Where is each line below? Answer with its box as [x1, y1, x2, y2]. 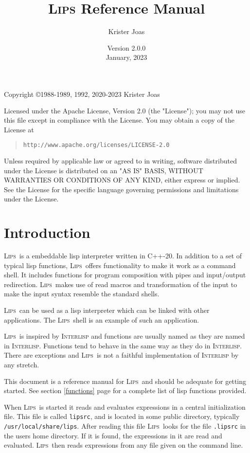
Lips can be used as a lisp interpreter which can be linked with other [4, 305, 210, 315]
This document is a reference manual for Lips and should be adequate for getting [4, 376, 247, 386]
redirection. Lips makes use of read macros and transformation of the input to [4, 279, 237, 289]
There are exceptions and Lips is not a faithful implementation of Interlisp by [4, 350, 239, 360]
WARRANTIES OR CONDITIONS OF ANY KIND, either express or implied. [4, 175, 240, 185]
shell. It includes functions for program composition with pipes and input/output [4, 270, 246, 280]
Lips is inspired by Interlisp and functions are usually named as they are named [4, 331, 245, 341]
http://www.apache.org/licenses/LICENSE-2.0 [23, 142, 170, 149]
